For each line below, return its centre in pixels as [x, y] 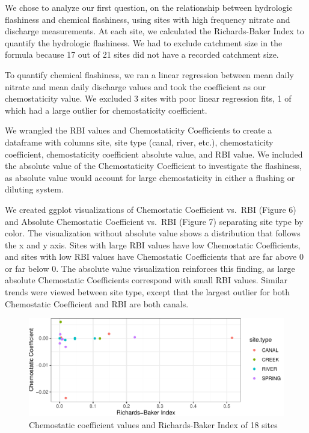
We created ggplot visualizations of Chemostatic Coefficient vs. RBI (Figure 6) [151, 209]
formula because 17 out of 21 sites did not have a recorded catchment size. [142, 54]
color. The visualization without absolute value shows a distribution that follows [153, 233]
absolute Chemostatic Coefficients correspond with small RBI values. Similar [146, 280]
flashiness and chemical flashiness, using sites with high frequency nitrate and [148, 19]
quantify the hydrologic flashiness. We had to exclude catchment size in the [144, 42]
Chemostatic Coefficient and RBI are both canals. [97, 303]
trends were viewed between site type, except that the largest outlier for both [148, 292]
